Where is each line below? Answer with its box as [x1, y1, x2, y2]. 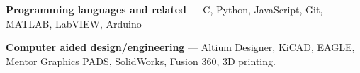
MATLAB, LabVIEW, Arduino [6, 16, 142, 30]
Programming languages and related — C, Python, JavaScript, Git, [6, 2, 323, 16]
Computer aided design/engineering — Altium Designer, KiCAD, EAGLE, [6, 40, 355, 55]
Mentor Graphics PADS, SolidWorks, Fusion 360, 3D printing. [6, 53, 276, 68]
